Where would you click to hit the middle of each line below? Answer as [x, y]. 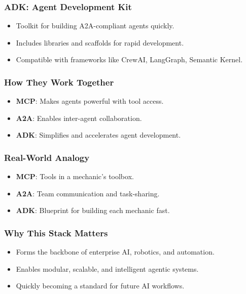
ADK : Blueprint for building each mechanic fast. [93, 210]
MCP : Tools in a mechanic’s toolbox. [75, 176]
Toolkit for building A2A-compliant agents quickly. [95, 26]
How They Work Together [59, 82]
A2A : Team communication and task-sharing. [88, 193]
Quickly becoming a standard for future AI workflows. [100, 286]
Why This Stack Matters [56, 233]
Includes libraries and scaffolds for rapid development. [100, 42]
